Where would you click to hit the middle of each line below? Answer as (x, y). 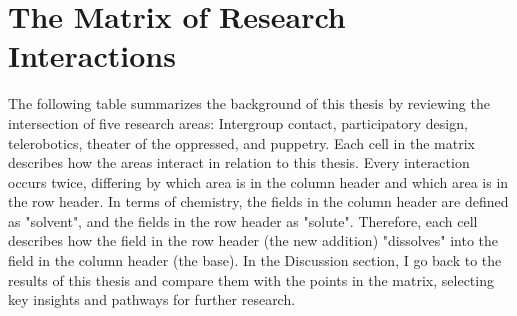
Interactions (92, 55)
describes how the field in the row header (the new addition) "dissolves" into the (253, 240)
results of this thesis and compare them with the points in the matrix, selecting (251, 279)
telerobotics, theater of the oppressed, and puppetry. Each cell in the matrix (241, 142)
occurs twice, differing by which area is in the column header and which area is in (258, 181)
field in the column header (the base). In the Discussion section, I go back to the (255, 260)
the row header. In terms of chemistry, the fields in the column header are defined (258, 201)
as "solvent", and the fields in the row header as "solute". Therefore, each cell (243, 220)
